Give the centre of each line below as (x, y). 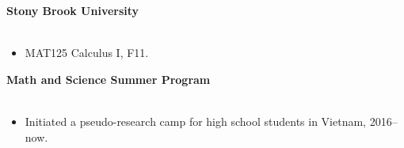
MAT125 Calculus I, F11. (87, 53)
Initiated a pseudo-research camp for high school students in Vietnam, (196, 121)
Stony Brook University (73, 10)
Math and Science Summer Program (109, 79)
